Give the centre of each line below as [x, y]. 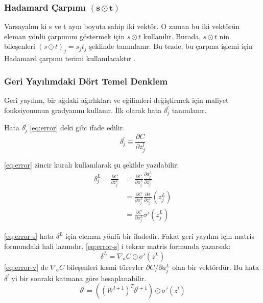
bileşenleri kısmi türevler [105, 267]
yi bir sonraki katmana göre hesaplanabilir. [79, 278]
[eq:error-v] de [26, 267]
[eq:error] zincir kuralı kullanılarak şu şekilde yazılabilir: [92, 165]
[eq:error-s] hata [29, 236]
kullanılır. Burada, [172, 36]
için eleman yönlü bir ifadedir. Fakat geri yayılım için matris [160, 236]
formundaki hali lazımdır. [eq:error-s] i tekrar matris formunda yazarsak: [117, 246]
